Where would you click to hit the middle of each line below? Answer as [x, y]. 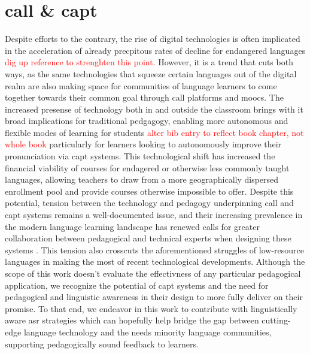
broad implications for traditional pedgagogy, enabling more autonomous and [147, 121]
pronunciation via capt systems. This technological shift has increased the [140, 156]
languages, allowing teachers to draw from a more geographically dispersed [142, 179]
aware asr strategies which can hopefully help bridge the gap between [132, 320]
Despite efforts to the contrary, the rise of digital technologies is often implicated [153, 39]
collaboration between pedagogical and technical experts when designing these [148, 238]
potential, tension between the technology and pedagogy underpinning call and [149, 203]
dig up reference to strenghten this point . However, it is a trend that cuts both [149, 62]
